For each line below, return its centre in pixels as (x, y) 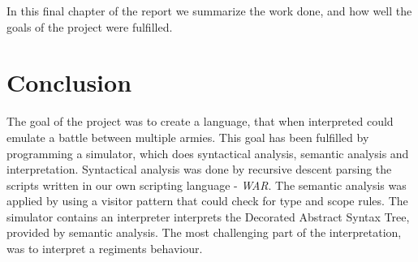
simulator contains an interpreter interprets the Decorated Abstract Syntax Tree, (208, 216)
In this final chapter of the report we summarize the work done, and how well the (209, 11)
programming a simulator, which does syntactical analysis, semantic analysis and (208, 153)
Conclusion (69, 82)
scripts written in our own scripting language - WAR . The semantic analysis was (207, 185)
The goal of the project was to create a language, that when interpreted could (200, 121)
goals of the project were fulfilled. (90, 26)
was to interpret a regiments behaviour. (105, 249)
